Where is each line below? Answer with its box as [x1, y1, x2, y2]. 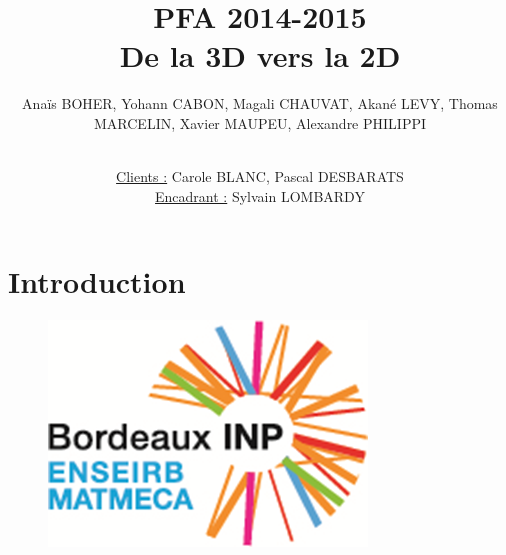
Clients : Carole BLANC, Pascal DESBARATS [116, 166, 404, 187]
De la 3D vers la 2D [119, 35, 401, 76]
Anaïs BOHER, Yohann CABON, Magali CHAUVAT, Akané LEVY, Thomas [22, 93, 498, 114]
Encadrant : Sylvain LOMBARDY [155, 185, 365, 206]
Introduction [8, 261, 186, 302]
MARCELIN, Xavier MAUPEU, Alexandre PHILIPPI [93, 112, 427, 133]
